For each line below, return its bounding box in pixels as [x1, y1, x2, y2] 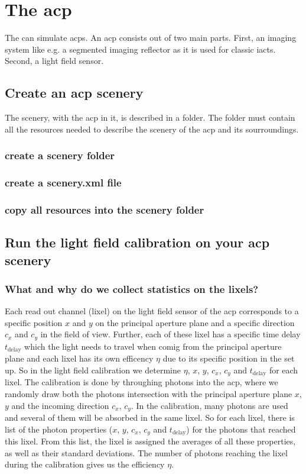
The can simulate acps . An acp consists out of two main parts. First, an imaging [5, 31, 297, 44]
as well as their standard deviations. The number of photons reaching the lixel [5, 446, 288, 459]
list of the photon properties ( [5, 423, 113, 435]
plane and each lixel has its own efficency [5, 352, 154, 365]
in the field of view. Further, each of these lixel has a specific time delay [40, 328, 301, 340]
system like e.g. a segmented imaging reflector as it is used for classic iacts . [5, 43, 276, 55]
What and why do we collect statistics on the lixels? [5, 281, 259, 296]
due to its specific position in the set [162, 352, 295, 365]
